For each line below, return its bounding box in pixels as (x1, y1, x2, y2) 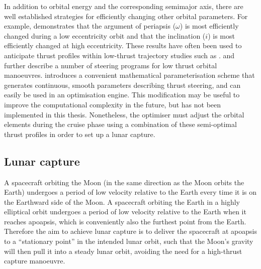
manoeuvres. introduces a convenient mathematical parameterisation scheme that (4, 70, 255, 80)
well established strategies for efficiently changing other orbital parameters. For (4, 11, 248, 21)
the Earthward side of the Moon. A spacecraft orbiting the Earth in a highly (4, 196, 240, 207)
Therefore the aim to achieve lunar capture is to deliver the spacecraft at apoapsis (4, 226, 257, 236)
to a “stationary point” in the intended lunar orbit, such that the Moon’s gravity (4, 236, 253, 246)
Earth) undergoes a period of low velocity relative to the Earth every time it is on (4, 187, 257, 197)
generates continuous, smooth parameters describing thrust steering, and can (4, 79, 241, 90)
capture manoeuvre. (4, 255, 65, 266)
